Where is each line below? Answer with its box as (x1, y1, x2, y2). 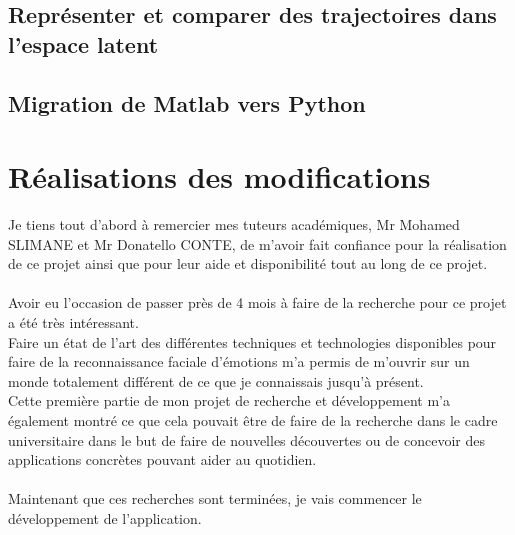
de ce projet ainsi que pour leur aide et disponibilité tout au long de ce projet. (8, 253, 488, 274)
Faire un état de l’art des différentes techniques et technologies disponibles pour (8, 331, 497, 352)
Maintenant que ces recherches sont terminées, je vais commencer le (8, 488, 422, 509)
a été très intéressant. (8, 312, 139, 333)
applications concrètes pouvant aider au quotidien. (8, 449, 317, 470)
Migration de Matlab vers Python (8, 87, 366, 118)
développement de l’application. (8, 507, 202, 528)
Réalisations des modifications (8, 156, 431, 197)
